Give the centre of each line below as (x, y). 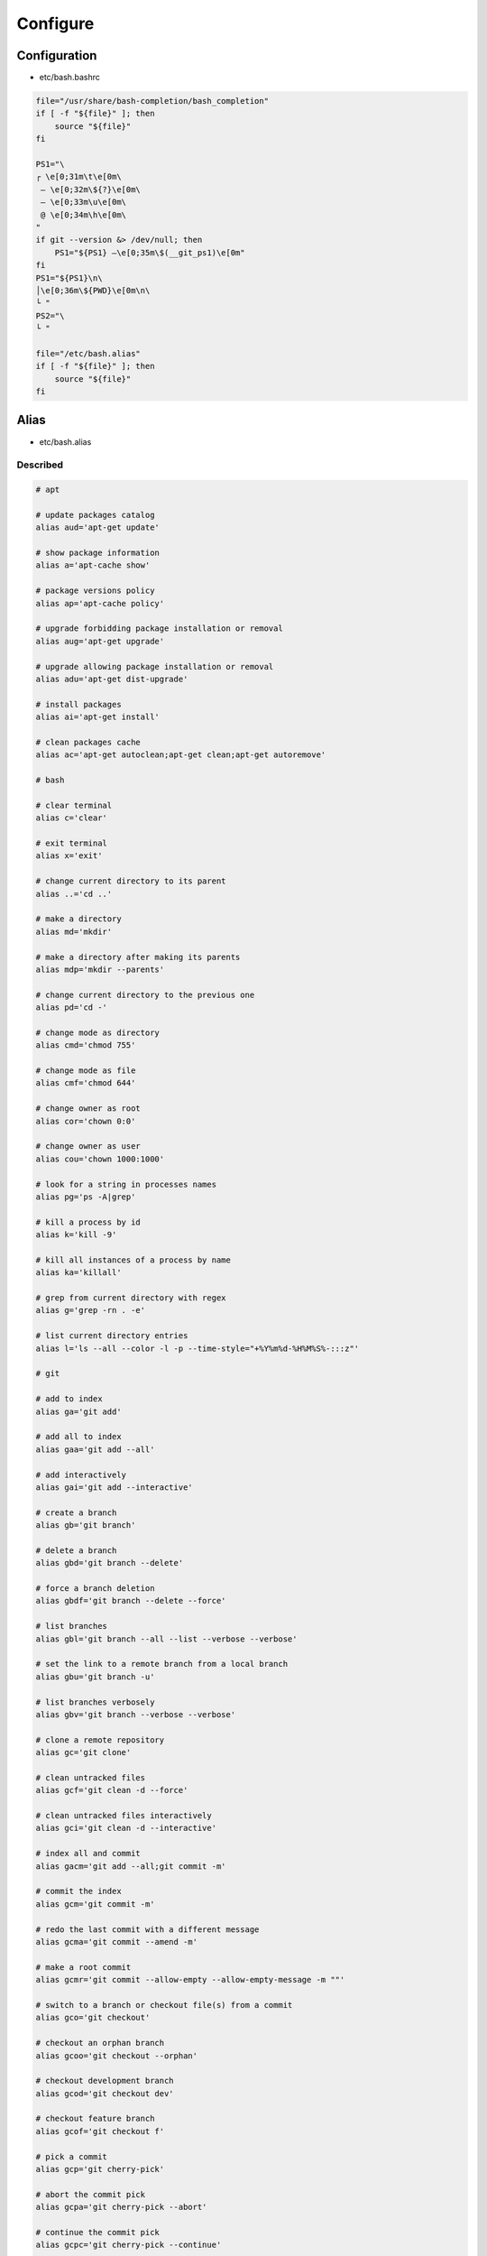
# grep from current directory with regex (131, 1298)
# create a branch (76, 1512)
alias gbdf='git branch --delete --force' (131, 1601)
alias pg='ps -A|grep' (86, 1197)
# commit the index (78, 1891)
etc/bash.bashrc (70, 78)
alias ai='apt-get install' (97, 717)
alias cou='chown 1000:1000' (100, 1159)
